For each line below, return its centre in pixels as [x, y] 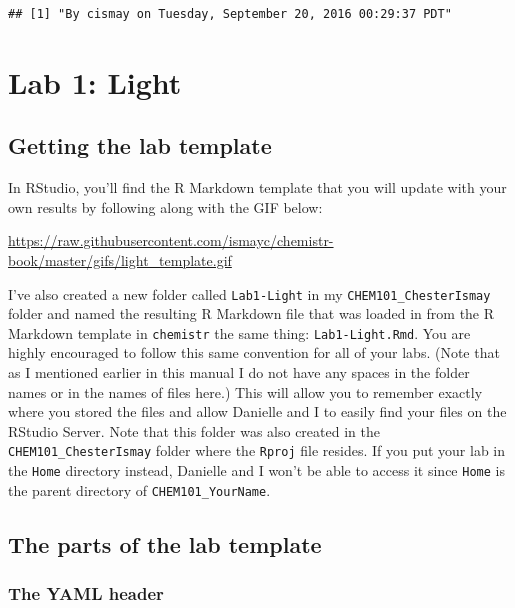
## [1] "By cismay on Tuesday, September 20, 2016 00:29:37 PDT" [230, 14]
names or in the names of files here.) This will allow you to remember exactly [245, 391]
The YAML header [86, 593]
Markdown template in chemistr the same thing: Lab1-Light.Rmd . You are [239, 332]
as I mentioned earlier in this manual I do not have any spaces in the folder [239, 372]
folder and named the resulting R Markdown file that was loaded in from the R [251, 313]
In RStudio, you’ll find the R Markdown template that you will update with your [257, 187]
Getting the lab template [140, 145]
